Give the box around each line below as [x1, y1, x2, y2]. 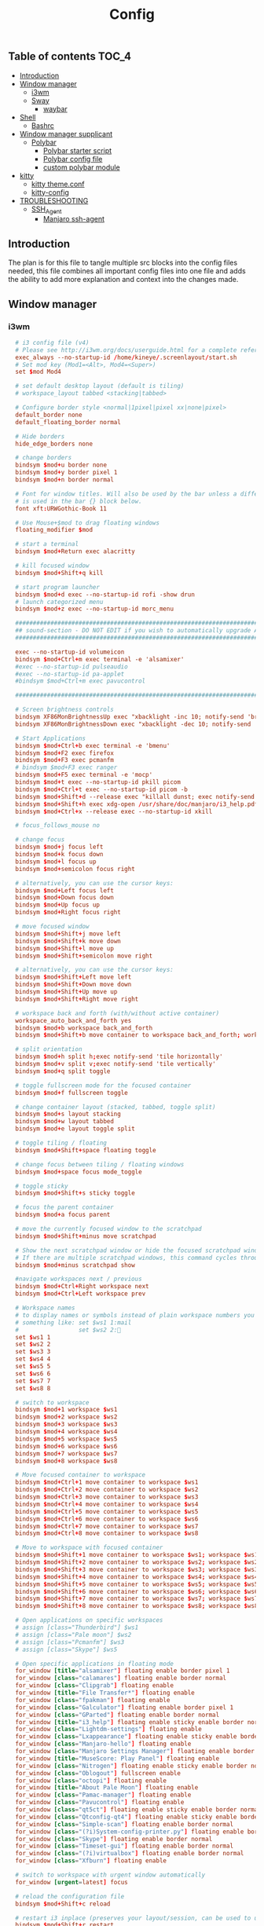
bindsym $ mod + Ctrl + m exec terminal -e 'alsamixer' [15, 655, 185, 663]
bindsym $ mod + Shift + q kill [15, 569, 104, 577]
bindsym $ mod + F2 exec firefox [15, 749, 114, 757]
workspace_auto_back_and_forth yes [15, 1016, 132, 1024]
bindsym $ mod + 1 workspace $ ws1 [15, 1406, 118, 1414]
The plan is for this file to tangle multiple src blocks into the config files [8, 258, 238, 268]
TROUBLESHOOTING [19, 196, 89, 205]
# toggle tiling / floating [15, 1139, 108, 1148]
